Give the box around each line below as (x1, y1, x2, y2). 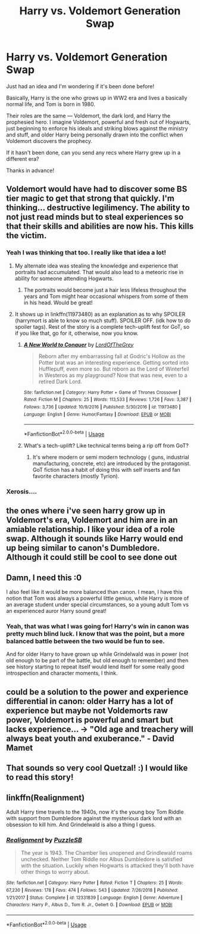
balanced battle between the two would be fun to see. (6, 637, 165, 645)
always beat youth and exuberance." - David (6, 733, 174, 743)
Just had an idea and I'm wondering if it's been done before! (6, 82, 155, 90)
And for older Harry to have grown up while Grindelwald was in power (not (6, 650, 189, 658)
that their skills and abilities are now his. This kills (6, 222, 194, 232)
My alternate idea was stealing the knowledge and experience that (14, 262, 179, 269)
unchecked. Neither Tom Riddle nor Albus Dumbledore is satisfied (20, 856, 183, 863)
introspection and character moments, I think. (6, 670, 118, 677)
